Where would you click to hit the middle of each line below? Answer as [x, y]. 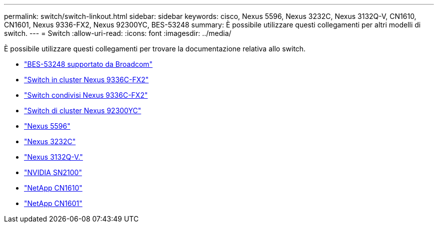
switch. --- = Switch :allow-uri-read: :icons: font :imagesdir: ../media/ [118, 33]
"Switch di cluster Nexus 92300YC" [83, 111]
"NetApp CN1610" [53, 188]
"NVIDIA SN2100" [53, 172]
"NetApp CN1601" [53, 203]
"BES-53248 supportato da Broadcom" [88, 64]
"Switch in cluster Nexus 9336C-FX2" [86, 80]
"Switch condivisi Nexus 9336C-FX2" [86, 95]
